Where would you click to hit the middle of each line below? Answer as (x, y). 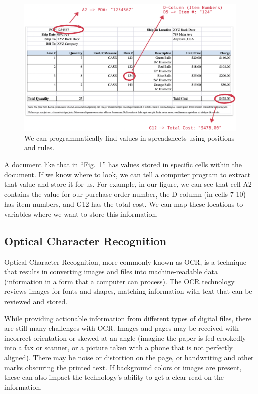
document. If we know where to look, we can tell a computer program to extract (127, 174)
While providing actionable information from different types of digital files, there (128, 318)
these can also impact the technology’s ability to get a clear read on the (114, 377)
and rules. (39, 147)
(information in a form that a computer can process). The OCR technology (119, 281)
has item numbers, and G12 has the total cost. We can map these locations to (124, 204)
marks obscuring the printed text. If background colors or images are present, (123, 367)
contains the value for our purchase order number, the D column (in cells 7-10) (125, 194)
